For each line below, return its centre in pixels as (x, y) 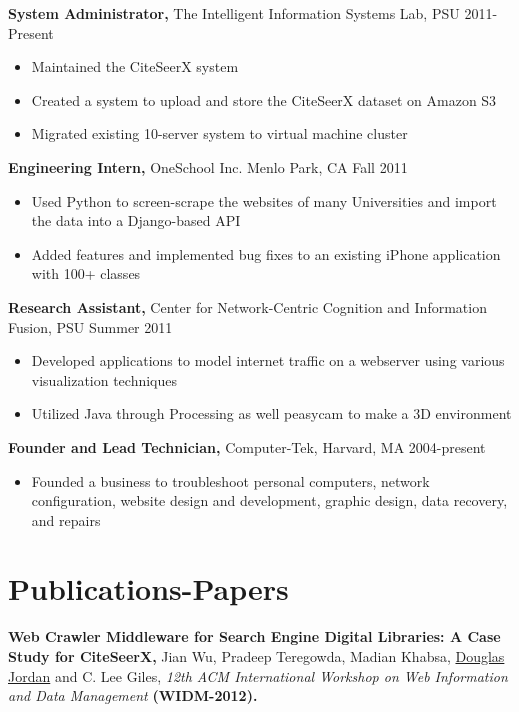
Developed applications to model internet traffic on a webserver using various (268, 360)
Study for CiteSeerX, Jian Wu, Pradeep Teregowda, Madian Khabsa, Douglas (256, 656)
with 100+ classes (86, 273)
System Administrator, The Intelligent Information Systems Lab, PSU (234, 13)
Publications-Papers (148, 588)
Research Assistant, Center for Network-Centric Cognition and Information (247, 306)
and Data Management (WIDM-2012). (133, 695)
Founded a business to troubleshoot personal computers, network (230, 480)
